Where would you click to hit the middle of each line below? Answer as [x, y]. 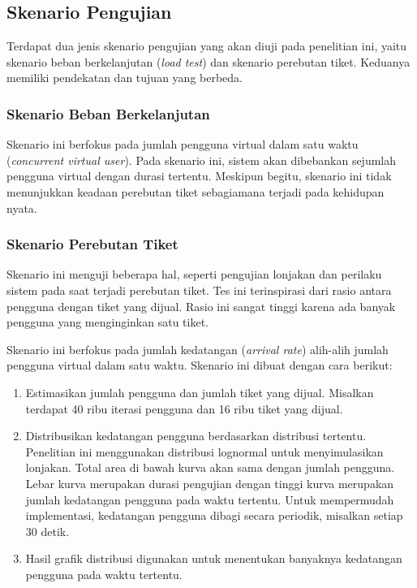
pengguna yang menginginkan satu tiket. [108, 322]
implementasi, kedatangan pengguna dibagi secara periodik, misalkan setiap [214, 515]
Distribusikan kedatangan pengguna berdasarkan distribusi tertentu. [196, 436]
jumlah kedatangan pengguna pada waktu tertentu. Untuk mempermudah [210, 499]
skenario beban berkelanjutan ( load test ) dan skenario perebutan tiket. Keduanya [208, 61]
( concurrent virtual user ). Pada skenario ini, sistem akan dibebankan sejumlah [202, 160]
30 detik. [47, 531]
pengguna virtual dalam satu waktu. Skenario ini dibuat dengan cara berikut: [200, 365]
